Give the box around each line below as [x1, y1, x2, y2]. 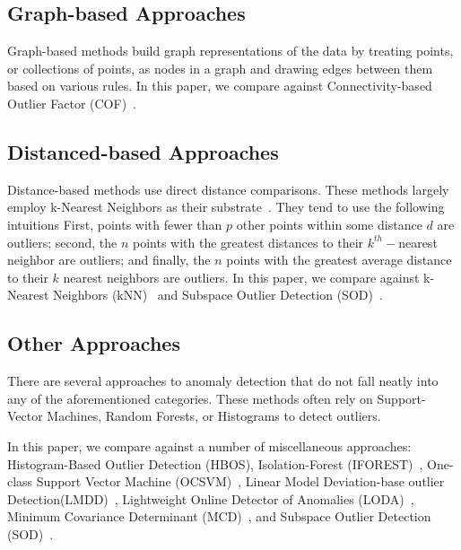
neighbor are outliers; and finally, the [7, 250, 211, 269]
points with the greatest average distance [226, 250, 452, 269]
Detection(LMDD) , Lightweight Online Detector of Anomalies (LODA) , [7, 489, 414, 508]
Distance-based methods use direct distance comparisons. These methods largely [7, 179, 449, 198]
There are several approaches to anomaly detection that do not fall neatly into [7, 371, 439, 390]
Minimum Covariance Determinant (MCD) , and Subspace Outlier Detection [7, 507, 431, 526]
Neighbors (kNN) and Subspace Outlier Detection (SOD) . [53, 285, 383, 304]
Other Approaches [7, 329, 180, 357]
